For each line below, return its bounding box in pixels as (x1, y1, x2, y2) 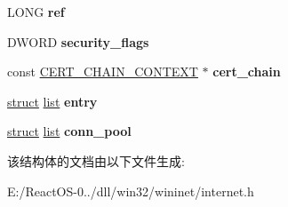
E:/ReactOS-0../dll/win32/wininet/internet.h (7, 181, 254, 200)
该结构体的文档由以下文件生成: (7, 151, 185, 170)
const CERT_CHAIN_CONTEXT (7, 62, 198, 81)
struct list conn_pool (7, 122, 132, 140)
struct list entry (7, 92, 98, 110)
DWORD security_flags (7, 32, 149, 51)
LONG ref (7, 3, 65, 20)
